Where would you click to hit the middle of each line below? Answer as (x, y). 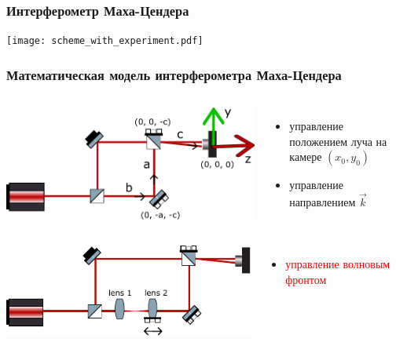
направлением (323, 202)
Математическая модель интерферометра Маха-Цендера (174, 74)
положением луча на (338, 141)
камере (306, 156)
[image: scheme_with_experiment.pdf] (105, 41)
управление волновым (338, 264)
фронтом (306, 279)
